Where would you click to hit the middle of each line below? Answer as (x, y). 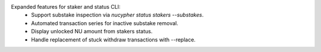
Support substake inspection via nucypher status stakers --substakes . (117, 15)
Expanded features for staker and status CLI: (66, 7)
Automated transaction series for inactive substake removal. (105, 23)
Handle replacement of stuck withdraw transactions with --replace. (114, 39)
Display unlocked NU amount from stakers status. (92, 32)
